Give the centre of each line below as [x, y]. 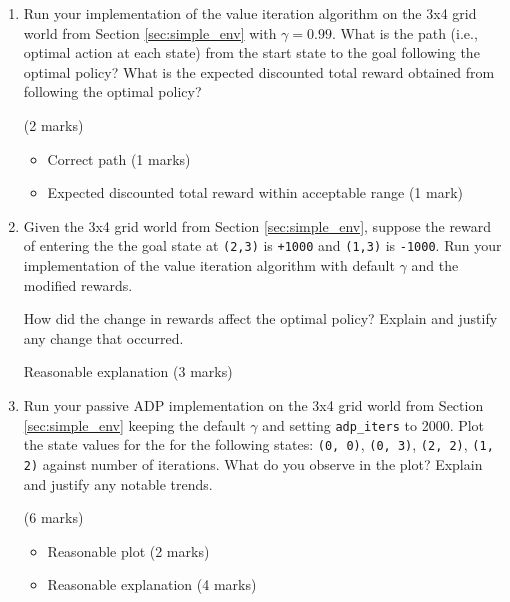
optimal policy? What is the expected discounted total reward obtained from [259, 71]
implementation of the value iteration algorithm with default [209, 265]
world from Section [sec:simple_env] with [150, 32]
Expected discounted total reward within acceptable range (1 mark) [255, 192]
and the [435, 265]
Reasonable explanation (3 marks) [128, 371]
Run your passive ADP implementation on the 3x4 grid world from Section [253, 404]
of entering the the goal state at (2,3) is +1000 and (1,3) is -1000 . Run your [262, 245]
